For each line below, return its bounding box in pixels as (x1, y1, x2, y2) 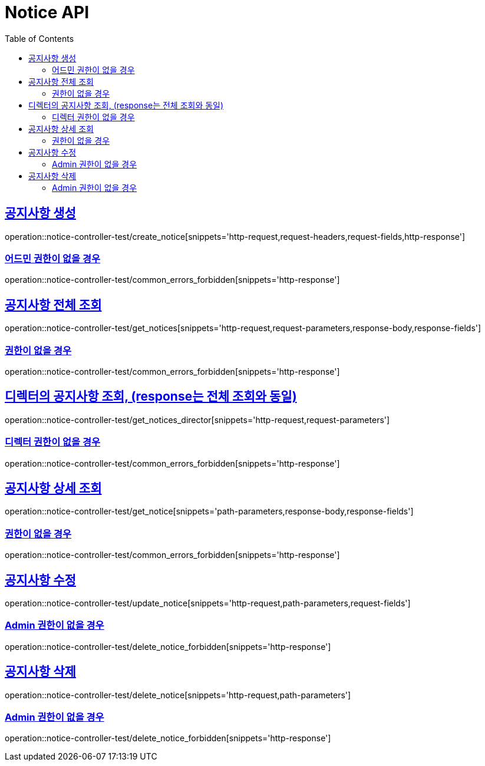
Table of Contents (5, 33, 74, 44)
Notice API (5, 2, 90, 22)
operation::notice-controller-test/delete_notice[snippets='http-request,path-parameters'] (5, 689, 351, 700)
